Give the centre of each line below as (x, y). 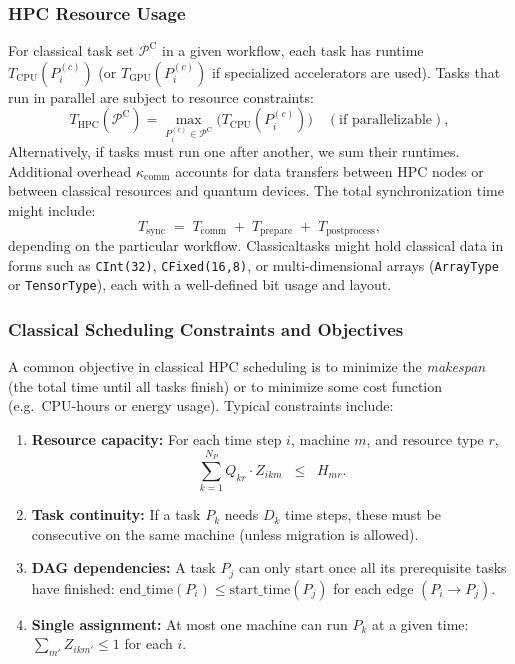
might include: (52, 209)
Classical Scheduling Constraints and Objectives (206, 328)
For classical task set (71, 50)
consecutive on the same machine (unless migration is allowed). (225, 533)
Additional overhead (70, 170)
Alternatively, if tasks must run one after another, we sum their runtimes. (234, 151)
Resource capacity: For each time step (156, 438)
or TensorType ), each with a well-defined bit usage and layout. (200, 284)
